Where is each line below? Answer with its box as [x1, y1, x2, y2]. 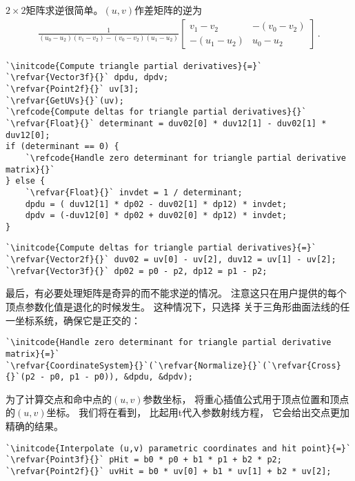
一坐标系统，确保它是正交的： [6, 313, 141, 327]
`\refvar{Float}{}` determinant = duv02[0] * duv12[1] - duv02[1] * [6, 118, 327, 128]
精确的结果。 [6, 419, 63, 433]
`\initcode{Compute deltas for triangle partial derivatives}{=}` [6, 243, 317, 253]
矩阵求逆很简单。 [26, 3, 103, 17]
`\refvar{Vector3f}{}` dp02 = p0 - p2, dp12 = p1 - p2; [6, 266, 267, 276]
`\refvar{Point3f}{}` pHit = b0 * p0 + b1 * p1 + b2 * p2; [6, 455, 282, 465]
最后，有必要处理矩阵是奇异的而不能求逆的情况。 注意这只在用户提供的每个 [6, 286, 347, 300]
